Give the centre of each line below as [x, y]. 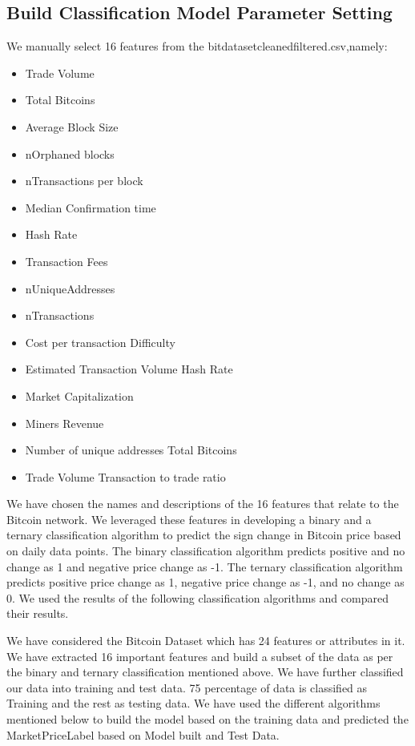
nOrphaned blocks [70, 153]
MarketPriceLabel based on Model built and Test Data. [143, 734]
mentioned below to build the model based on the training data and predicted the [207, 719]
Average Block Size [72, 126]
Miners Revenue [64, 423]
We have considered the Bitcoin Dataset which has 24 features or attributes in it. [206, 641]
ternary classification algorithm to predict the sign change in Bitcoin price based [204, 535]
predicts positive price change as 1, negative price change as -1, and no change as [205, 582]
